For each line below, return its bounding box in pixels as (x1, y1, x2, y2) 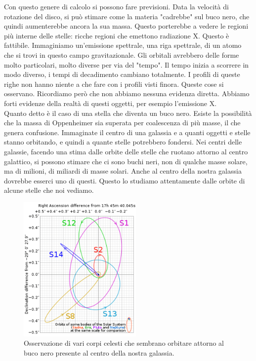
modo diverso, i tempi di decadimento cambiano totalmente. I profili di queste (4, 69, 240, 79)
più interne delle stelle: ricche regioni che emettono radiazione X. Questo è (4, 30, 229, 40)
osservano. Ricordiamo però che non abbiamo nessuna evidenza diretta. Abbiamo (4, 88, 250, 99)
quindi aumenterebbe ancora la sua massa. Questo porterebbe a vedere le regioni (4, 21, 249, 31)
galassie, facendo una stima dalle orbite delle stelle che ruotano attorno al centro (4, 146, 248, 156)
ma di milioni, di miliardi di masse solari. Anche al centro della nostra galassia (4, 166, 242, 176)
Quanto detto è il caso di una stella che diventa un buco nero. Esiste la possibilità (4, 108, 252, 118)
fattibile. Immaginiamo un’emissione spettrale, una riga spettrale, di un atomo (4, 40, 242, 50)
